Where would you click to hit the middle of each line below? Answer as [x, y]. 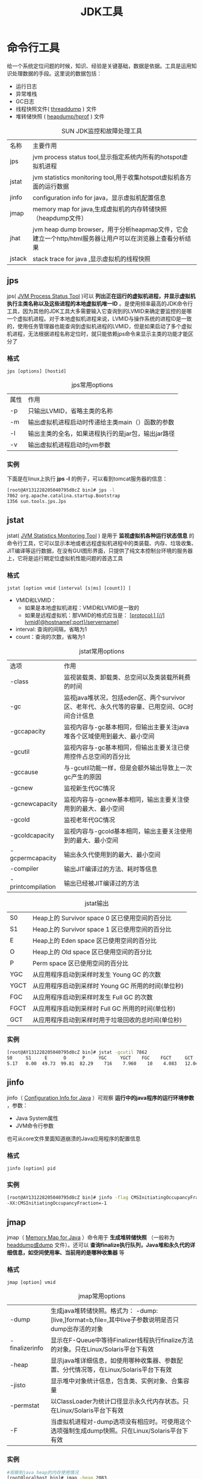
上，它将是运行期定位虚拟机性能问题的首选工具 [65, 558]
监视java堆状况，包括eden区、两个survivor [124, 698]
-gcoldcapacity [32, 835]
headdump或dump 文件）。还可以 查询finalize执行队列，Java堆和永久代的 [98, 1245]
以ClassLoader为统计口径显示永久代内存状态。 [117, 1402]
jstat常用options [102, 651]
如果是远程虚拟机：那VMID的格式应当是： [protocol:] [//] [95, 615]
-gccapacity [28, 732]
